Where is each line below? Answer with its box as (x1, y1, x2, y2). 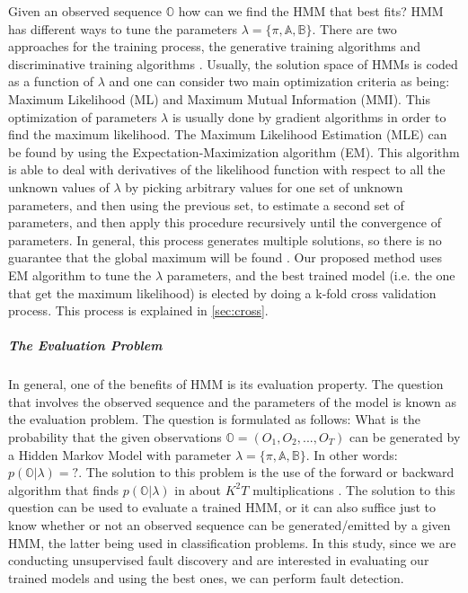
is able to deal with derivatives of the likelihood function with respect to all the (8, 160, 446, 179)
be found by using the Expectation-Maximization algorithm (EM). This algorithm (8, 142, 460, 161)
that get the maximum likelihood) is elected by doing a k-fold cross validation (8, 283, 437, 302)
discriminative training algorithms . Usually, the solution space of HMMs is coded (8, 54, 458, 73)
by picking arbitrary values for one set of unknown (125, 177, 403, 196)
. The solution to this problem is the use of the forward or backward (78, 463, 455, 482)
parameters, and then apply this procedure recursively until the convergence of (8, 213, 441, 232)
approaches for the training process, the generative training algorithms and (8, 37, 421, 56)
